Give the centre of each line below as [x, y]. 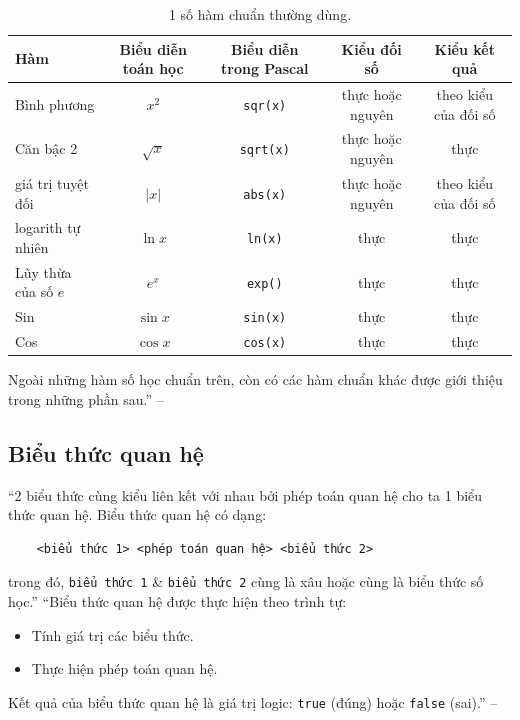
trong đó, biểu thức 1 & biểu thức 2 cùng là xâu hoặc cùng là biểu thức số [246, 581]
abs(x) [265, 194]
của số [34, 291]
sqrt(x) [264, 150]
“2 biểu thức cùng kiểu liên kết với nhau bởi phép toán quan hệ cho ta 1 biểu [245, 494]
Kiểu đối [371, 48]
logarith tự [48, 227]
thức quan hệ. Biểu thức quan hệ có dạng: [137, 514]
